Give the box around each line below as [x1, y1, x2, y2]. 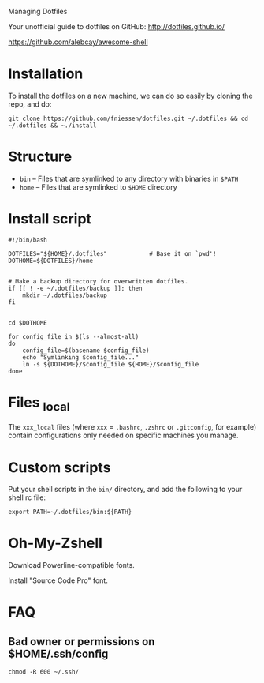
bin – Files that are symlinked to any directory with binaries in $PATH [19, 174, 239, 183]
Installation [8, 65, 84, 83]
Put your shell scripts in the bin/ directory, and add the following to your [8, 485, 243, 494]
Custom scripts [8, 458, 111, 476]
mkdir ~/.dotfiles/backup [22, 291, 108, 299]
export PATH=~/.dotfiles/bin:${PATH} [8, 508, 132, 516]
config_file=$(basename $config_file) [22, 347, 150, 355]
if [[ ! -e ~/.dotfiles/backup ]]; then [8, 284, 143, 292]
